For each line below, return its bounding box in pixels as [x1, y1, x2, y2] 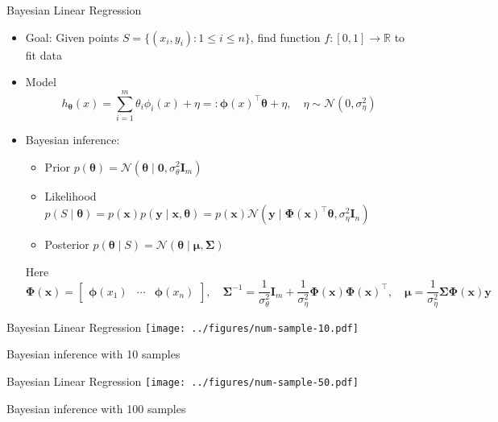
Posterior [44, 236, 89, 253]
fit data [25, 46, 62, 63]
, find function [250, 28, 321, 45]
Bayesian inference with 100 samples [6, 399, 186, 416]
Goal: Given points [25, 28, 119, 45]
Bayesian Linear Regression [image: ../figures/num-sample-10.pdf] [6, 318, 359, 335]
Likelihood [44, 187, 97, 204]
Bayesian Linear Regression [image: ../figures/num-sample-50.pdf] [6, 373, 359, 390]
